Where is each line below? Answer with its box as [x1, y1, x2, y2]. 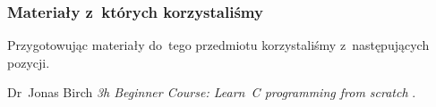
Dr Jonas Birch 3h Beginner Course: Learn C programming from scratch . [7, 83, 416, 102]
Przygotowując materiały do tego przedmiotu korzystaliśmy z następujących [7, 36, 430, 54]
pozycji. [7, 53, 50, 71]
